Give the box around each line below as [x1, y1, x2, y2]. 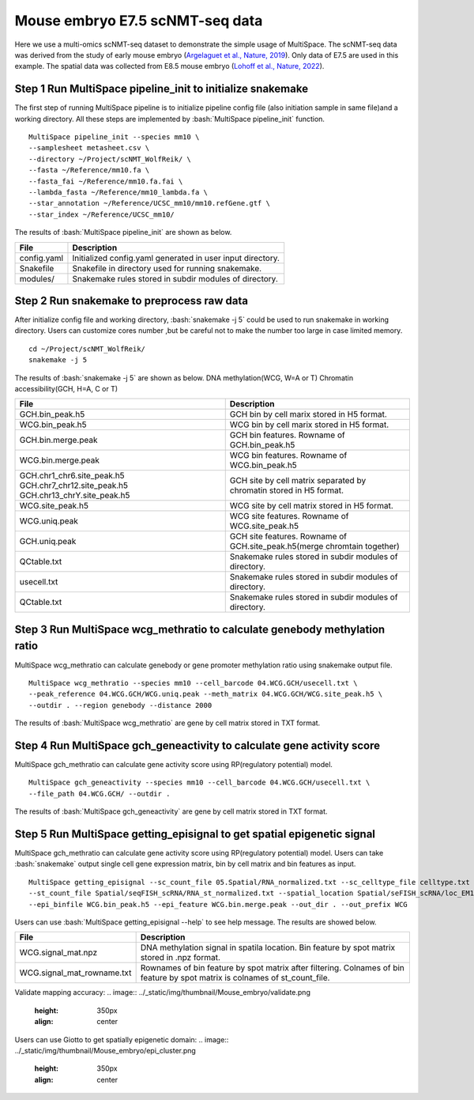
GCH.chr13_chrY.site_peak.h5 [19, 490, 130, 501]
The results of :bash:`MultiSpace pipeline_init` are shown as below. [14, 228, 232, 237]
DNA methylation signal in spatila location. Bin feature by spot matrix [140, 942, 395, 953]
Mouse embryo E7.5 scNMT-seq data [14, 12, 263, 29]
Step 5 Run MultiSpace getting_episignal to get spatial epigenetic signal [14, 827, 375, 841]
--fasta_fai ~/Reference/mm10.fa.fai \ [28, 176, 183, 186]
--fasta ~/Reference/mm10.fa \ [28, 166, 150, 175]
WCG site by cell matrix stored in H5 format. [229, 501, 394, 512]
